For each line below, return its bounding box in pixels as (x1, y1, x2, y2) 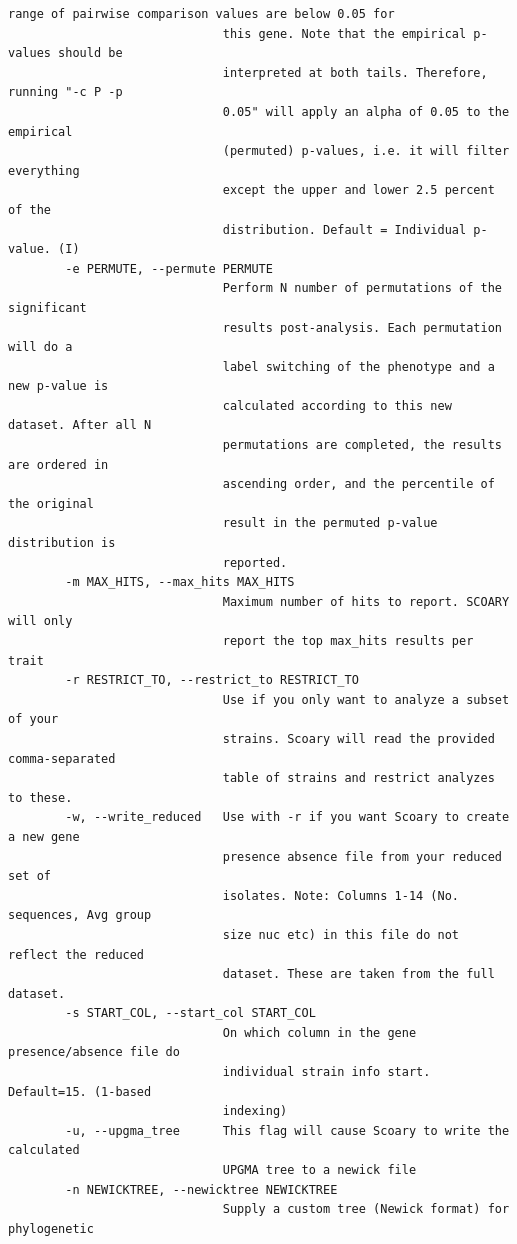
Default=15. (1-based (8, 1084, 152, 1099)
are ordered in (8, 457, 109, 472)
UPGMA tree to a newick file (222, 1163, 417, 1178)
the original (8, 496, 94, 511)
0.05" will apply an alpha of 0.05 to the (222, 104, 510, 119)
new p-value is (8, 379, 109, 394)
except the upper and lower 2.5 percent (222, 183, 495, 198)
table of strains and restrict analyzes (222, 771, 495, 786)
